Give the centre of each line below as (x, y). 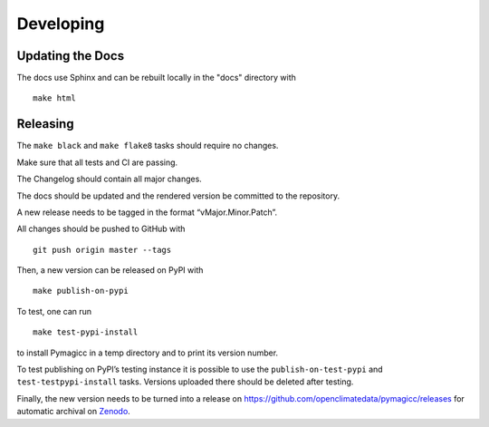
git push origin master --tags (102, 250)
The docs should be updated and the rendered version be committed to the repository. (178, 196)
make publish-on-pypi (81, 291)
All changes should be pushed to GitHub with (101, 229)
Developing (61, 24)
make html (54, 98)
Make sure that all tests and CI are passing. (97, 162)
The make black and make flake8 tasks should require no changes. (148, 146)
